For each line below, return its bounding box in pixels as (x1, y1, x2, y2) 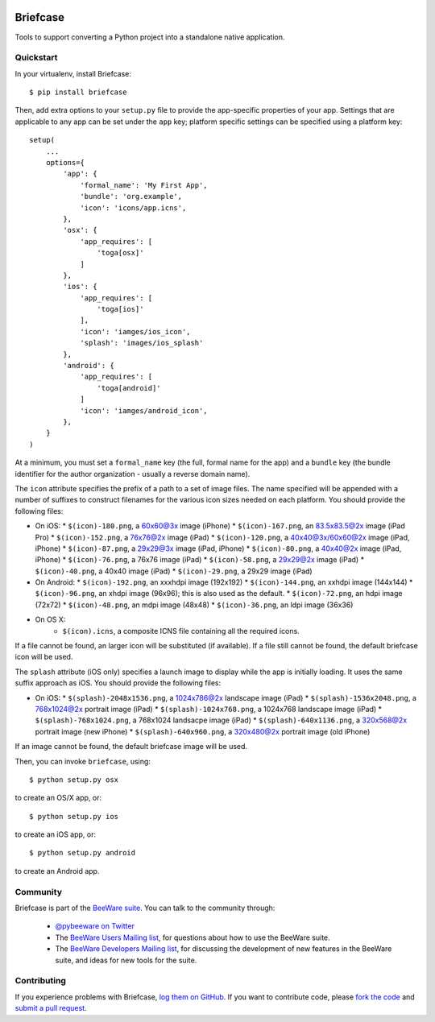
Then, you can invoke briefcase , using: (14, 756, 151, 766)
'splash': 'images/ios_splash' (80, 338, 204, 348)
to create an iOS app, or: (14, 830, 97, 839)
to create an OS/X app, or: (14, 793, 102, 803)
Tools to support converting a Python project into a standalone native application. (14, 32, 285, 42)
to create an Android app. (14, 866, 100, 875)
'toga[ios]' (97, 304, 144, 314)
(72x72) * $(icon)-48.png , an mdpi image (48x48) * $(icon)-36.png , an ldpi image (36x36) (35, 600, 354, 610)
